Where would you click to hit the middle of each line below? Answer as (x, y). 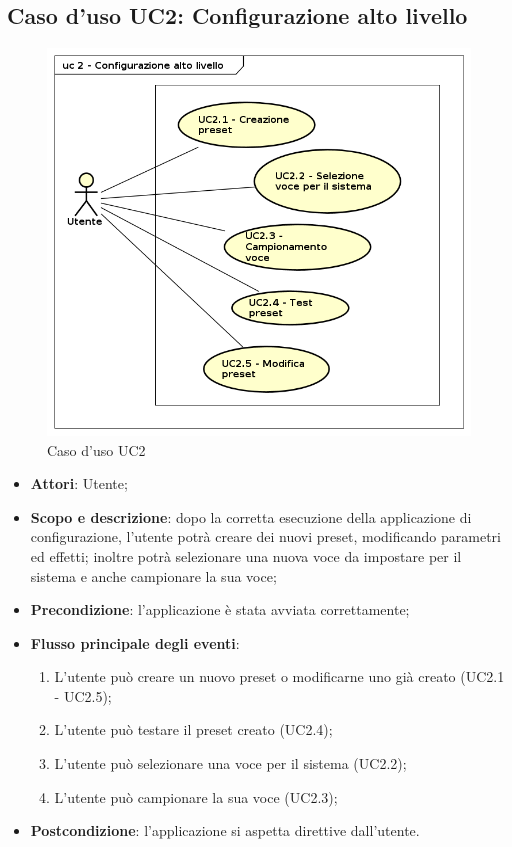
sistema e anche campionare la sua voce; (153, 575)
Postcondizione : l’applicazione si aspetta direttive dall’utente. (225, 830)
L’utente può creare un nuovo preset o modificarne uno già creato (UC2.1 (279, 676)
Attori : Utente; (79, 483)
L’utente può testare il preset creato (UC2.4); (193, 729)
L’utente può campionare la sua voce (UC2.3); (196, 796)
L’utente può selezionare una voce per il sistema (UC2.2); (230, 763)
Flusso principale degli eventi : (135, 642)
